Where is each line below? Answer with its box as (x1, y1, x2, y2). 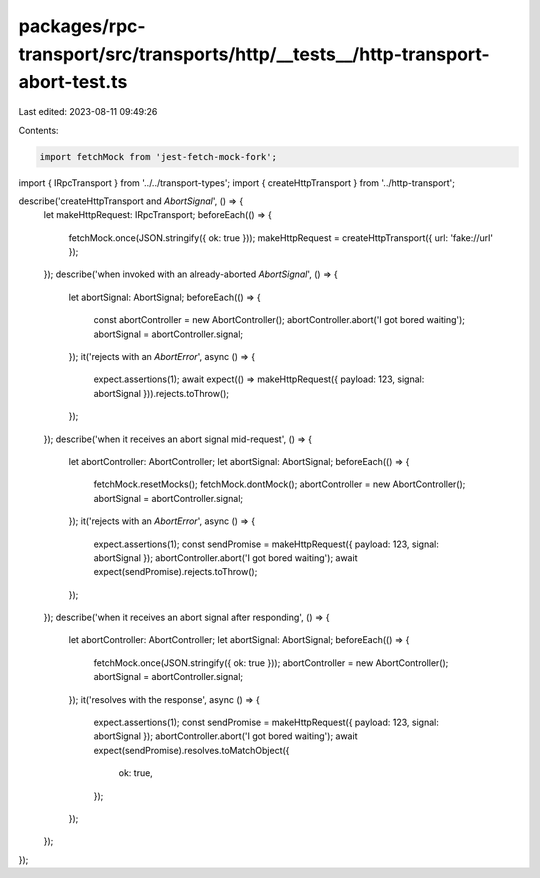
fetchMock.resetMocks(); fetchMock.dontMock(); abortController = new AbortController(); (93, 478, 466, 490)
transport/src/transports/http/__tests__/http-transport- (18, 43, 490, 65)
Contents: (18, 124, 59, 136)
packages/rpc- (18, 15, 146, 37)
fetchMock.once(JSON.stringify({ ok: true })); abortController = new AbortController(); (93, 656, 449, 669)
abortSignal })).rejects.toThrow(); (93, 387, 230, 399)
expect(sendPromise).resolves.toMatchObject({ (93, 744, 290, 756)
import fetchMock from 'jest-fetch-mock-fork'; (39, 151, 277, 162)
